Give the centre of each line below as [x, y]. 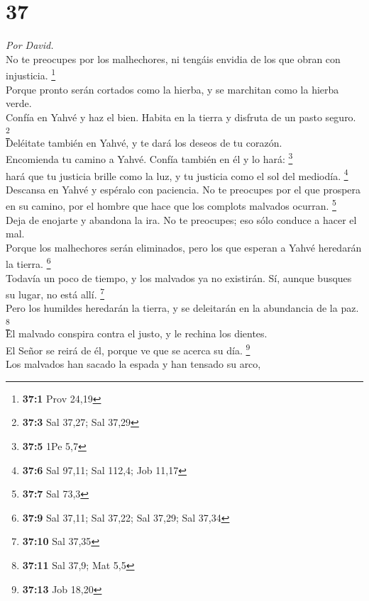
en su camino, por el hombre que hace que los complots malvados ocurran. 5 [171, 205]
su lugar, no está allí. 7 [55, 293]
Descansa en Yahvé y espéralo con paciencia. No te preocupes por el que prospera [183, 189]
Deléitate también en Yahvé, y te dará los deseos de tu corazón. [144, 142]
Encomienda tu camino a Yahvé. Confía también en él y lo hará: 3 [149, 158]
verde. [19, 103]
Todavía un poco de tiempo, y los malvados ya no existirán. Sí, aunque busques [179, 277]
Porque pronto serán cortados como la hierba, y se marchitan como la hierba [172, 89]
